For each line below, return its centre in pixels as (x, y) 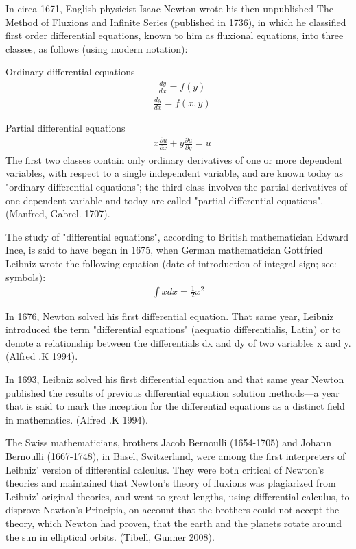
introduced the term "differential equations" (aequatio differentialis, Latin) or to (173, 329)
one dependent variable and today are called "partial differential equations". (165, 200)
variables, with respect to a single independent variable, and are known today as (175, 173)
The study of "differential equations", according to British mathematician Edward (177, 236)
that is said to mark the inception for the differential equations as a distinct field (175, 406)
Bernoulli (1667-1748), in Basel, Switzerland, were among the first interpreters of (176, 456)
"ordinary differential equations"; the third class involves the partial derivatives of (177, 186)
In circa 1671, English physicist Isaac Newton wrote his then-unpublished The (169, 8)
